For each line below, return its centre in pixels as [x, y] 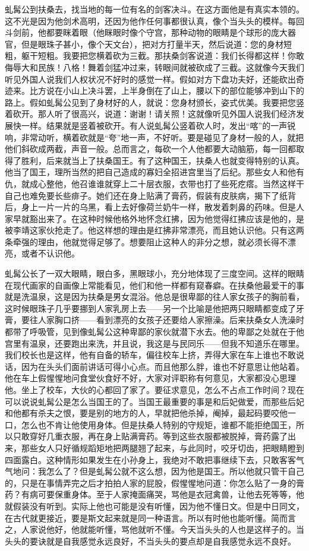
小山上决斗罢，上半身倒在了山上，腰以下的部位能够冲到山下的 [183, 91]
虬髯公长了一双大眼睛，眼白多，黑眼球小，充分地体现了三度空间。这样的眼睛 [154, 273]
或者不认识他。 [50, 253]
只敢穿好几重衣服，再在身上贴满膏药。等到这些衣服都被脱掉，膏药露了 [150, 436]
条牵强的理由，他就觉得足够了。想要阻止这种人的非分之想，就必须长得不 [146, 241]
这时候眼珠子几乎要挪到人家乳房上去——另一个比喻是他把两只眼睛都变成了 [150, 308]
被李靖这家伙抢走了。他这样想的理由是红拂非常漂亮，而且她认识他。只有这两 [154, 230]
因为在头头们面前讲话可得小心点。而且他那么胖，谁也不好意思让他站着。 [163, 366]
